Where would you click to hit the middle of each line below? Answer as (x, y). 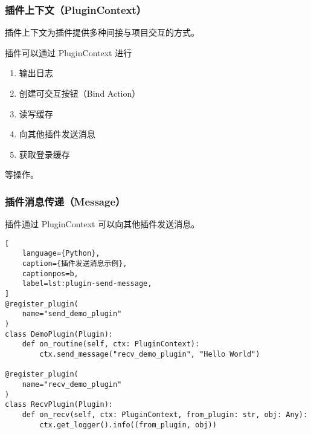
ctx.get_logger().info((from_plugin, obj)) (128, 425)
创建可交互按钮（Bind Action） (80, 93)
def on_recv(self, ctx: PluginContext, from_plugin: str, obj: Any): (165, 414)
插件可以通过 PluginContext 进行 (69, 52)
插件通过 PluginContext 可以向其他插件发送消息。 (102, 224)
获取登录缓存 (44, 154)
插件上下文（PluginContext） (76, 9)
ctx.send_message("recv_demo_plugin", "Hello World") (150, 354)
